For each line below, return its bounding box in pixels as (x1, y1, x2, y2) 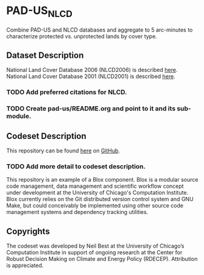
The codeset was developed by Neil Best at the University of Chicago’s (6, 242, 185, 250)
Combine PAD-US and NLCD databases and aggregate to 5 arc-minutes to (6, 26, 193, 34)
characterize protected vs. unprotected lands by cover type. (6, 32, 157, 40)
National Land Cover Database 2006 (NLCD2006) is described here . (6, 66, 178, 74)
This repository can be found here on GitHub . (6, 147, 121, 154)
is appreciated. (6, 262, 44, 269)
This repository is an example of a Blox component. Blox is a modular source (6, 176, 199, 184)
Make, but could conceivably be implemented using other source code (6, 202, 184, 209)
